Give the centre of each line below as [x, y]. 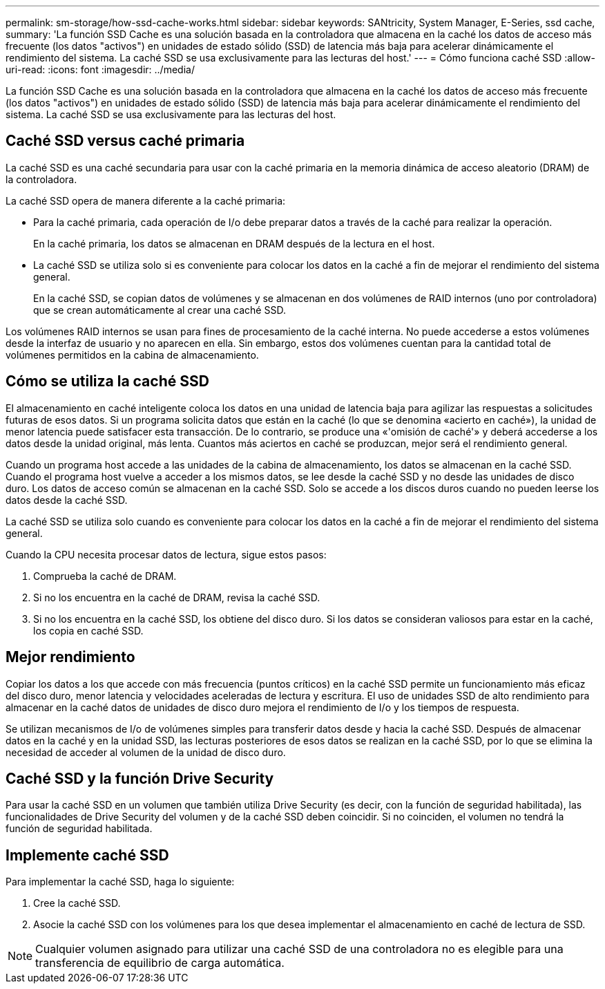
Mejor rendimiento [70, 657]
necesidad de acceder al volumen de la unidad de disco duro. [146, 752]
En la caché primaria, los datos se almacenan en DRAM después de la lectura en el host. [234, 243]
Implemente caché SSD [87, 855]
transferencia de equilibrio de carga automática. [160, 963]
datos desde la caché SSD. [67, 500]
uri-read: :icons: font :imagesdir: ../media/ [100, 69]
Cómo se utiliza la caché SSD [107, 382]
